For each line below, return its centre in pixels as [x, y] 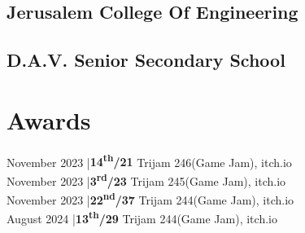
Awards [49, 119]
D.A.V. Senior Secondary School [146, 60]
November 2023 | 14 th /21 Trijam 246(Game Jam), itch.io [149, 160]
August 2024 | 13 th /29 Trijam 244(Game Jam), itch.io [142, 218]
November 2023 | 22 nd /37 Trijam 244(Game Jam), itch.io [150, 198]
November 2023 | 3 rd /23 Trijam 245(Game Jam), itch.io [146, 179]
